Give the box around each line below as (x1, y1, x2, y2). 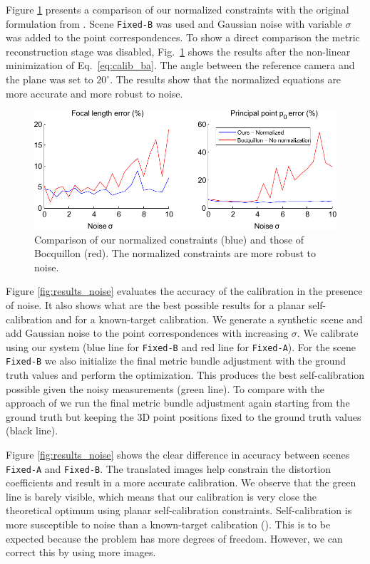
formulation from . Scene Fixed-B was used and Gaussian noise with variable (6, 16, 342, 31)
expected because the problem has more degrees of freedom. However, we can (6, 531, 343, 545)
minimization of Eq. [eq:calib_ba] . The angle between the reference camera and (6, 58, 355, 73)
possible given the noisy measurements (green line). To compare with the (6, 381, 324, 396)
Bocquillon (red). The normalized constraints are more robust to (34, 246, 317, 261)
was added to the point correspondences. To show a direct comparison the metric (6, 30, 360, 45)
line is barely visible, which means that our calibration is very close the (6, 489, 317, 503)
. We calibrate (297, 325, 359, 340)
